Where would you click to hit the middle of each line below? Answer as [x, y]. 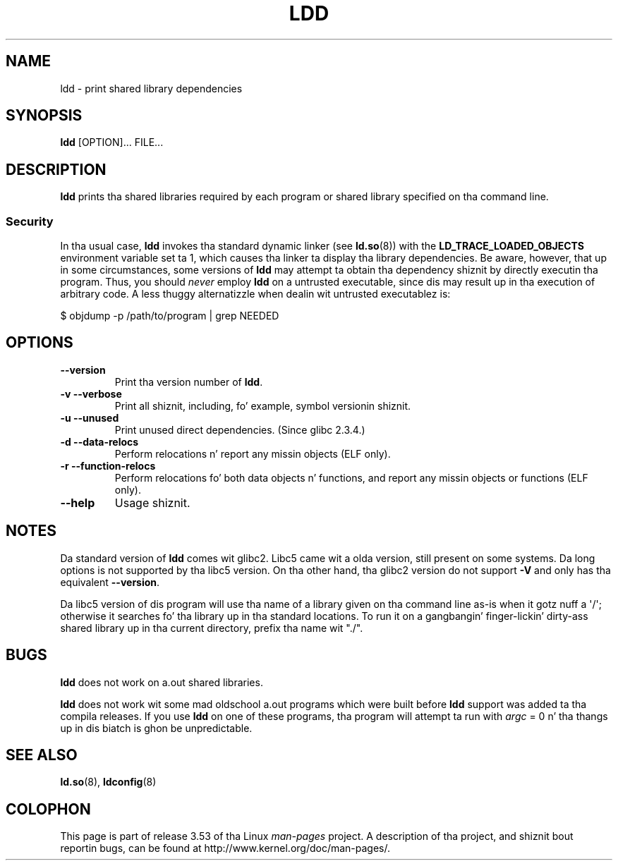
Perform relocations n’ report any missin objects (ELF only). [253, 453]
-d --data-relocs [99, 441]
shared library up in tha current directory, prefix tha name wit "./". [212, 628]
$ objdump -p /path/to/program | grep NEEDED [170, 316]
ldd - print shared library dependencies [151, 88]
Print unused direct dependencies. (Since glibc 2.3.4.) [240, 429]
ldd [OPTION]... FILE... [112, 142]
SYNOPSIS [44, 116]
